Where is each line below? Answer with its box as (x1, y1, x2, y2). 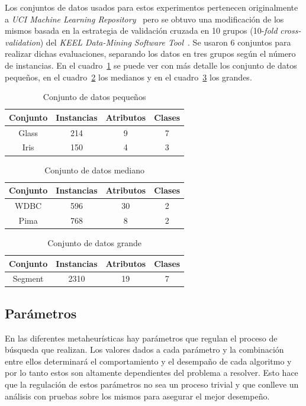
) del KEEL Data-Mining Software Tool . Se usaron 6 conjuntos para (40, 36, 291, 48)
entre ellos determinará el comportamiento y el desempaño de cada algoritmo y (5, 355, 292, 367)
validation (5, 36, 40, 48)
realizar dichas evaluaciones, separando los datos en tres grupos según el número (5, 47, 296, 60)
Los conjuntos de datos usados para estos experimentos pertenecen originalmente (5, 1, 298, 13)
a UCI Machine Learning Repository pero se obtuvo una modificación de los (5, 12, 284, 25)
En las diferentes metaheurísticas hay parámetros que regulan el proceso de (5, 331, 278, 344)
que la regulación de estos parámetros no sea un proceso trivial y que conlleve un (5, 378, 299, 391)
